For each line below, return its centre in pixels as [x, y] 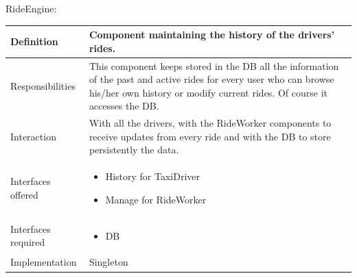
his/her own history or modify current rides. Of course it [208, 92]
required [28, 242]
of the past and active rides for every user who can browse [211, 79]
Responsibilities [43, 85]
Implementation [44, 262]
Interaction [33, 136]
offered [24, 194]
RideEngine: [31, 8]
